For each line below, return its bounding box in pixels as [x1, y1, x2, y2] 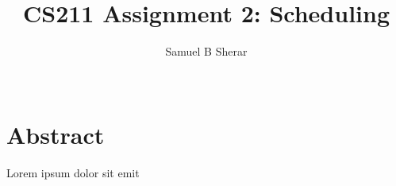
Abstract [6, 118, 105, 151]
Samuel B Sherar [165, 43, 248, 60]
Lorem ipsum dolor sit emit [6, 165, 140, 181]
